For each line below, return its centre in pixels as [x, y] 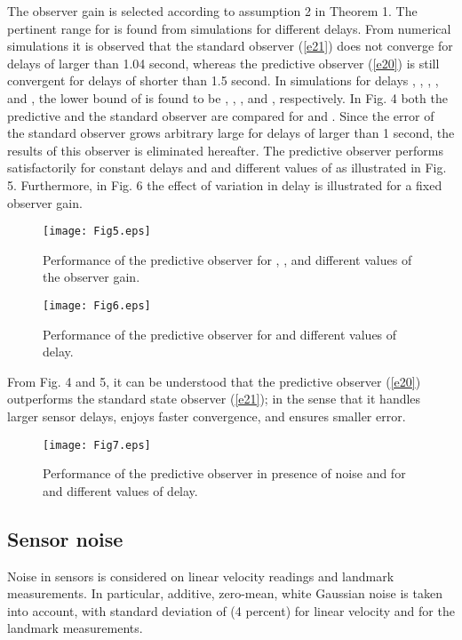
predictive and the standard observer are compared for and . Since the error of [221, 115]
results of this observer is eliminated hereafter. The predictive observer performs [225, 150]
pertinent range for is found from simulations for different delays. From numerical [229, 28]
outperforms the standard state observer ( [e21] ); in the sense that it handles [214, 399]
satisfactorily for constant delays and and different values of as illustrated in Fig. [227, 168]
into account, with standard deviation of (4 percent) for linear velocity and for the [231, 610]
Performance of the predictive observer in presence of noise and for [224, 473]
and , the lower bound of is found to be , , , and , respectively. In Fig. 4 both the [227, 97]
